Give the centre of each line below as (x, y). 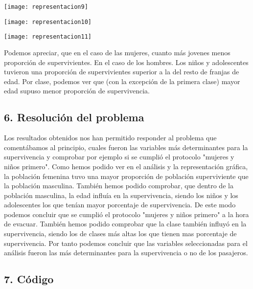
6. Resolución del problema (74, 117)
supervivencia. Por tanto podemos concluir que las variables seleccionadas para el (126, 243)
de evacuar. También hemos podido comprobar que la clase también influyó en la (125, 224)
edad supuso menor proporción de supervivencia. (77, 91)
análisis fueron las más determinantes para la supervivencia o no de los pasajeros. (126, 253)
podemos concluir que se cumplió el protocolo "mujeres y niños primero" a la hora (126, 214)
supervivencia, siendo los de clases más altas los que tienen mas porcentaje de (120, 233)
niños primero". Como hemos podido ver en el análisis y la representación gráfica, (126, 166)
